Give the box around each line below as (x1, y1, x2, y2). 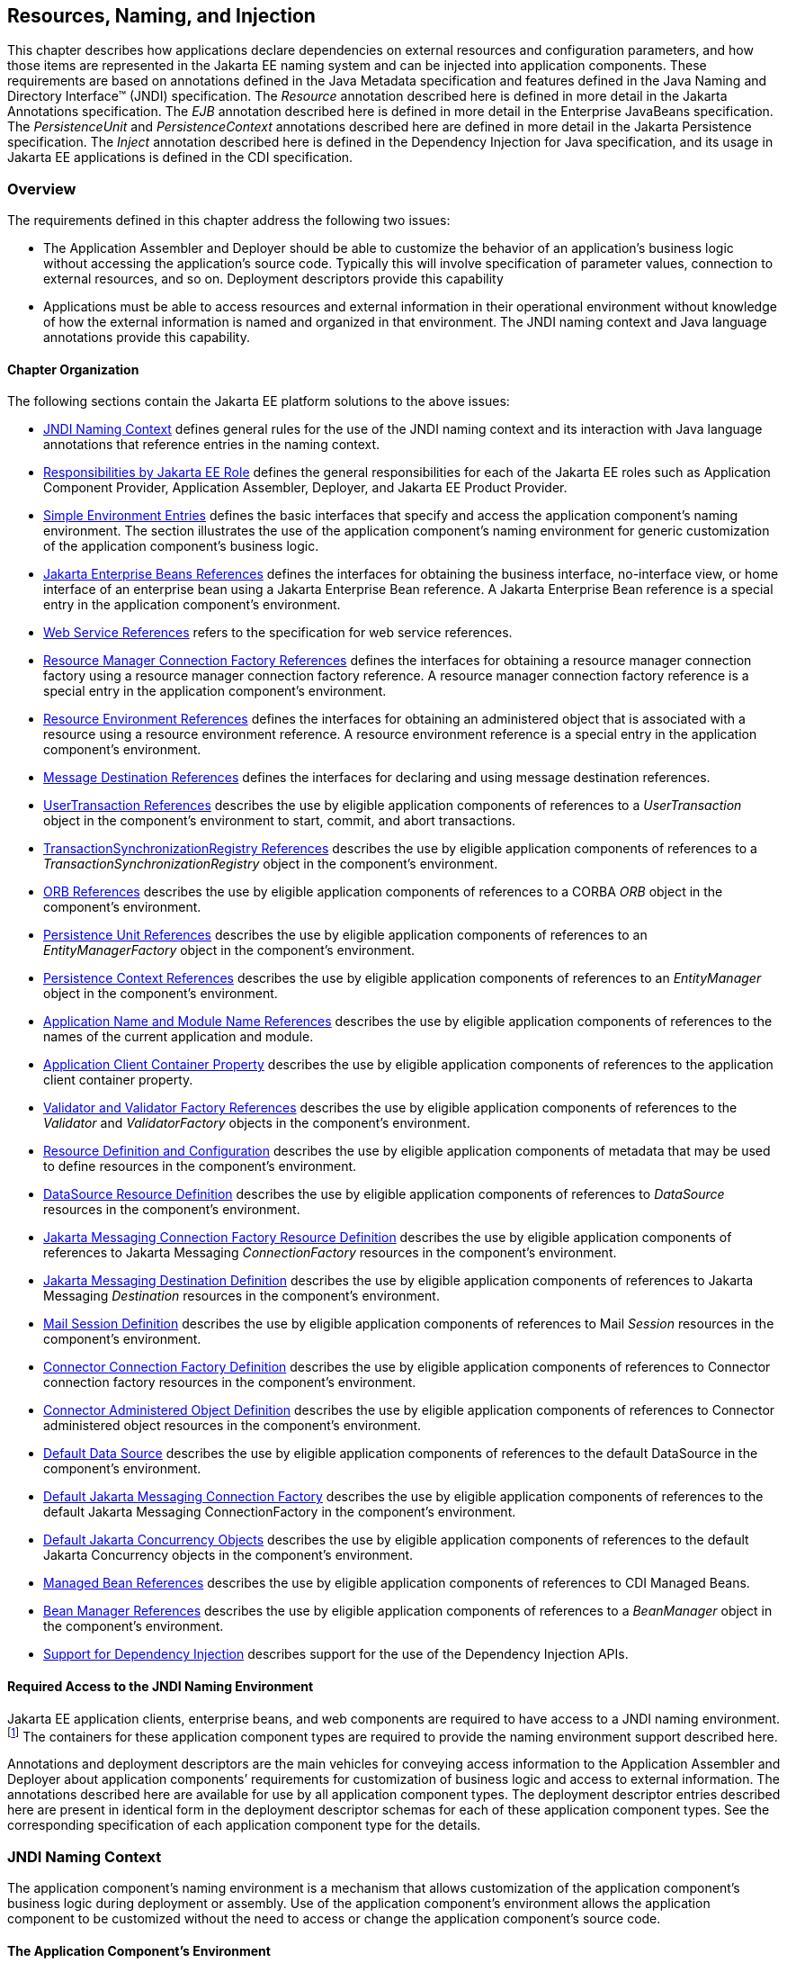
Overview (7, 179, 76, 198)
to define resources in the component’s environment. (43, 1158, 357, 1175)
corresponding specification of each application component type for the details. (7, 1817, 481, 1833)
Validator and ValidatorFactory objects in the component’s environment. (43, 1115, 470, 1131)
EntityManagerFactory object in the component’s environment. (43, 942, 416, 959)
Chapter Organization (7, 361, 139, 377)
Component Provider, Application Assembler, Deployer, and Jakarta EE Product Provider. (43, 480, 568, 496)
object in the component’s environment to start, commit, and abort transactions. (43, 813, 516, 829)
